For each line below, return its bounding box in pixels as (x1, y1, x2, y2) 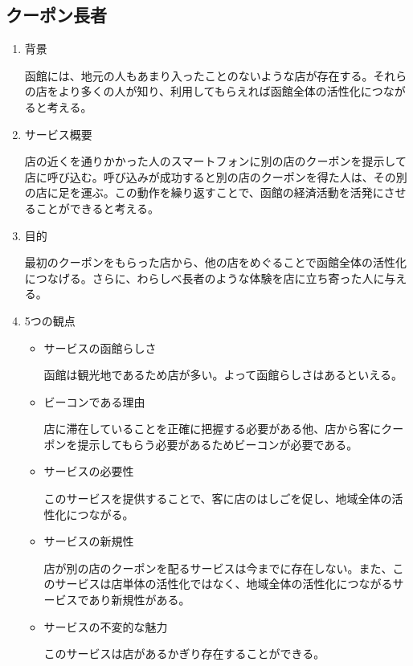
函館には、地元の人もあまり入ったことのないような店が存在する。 (24, 67, 374, 84)
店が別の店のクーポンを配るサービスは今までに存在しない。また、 (43, 559, 393, 576)
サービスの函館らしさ (43, 339, 157, 356)
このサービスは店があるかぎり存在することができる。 (43, 645, 325, 662)
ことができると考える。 (35, 199, 160, 216)
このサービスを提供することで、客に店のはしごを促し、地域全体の (43, 490, 392, 507)
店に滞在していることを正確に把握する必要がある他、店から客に (43, 420, 382, 437)
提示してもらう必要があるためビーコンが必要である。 (77, 435, 358, 452)
